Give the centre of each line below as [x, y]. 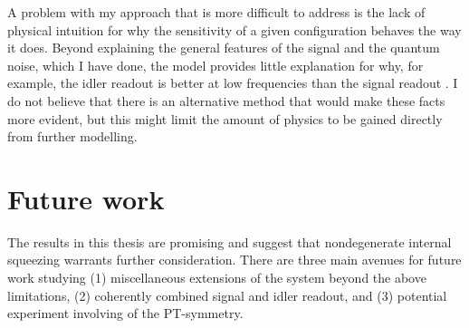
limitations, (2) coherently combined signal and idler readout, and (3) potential [227, 295]
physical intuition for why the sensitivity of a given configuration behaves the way [234, 29]
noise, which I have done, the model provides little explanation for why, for [215, 65]
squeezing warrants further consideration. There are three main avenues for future [234, 260]
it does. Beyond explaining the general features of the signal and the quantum [224, 48]
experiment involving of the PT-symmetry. [125, 313]
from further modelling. [72, 136]
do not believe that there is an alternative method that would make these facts [226, 100]
